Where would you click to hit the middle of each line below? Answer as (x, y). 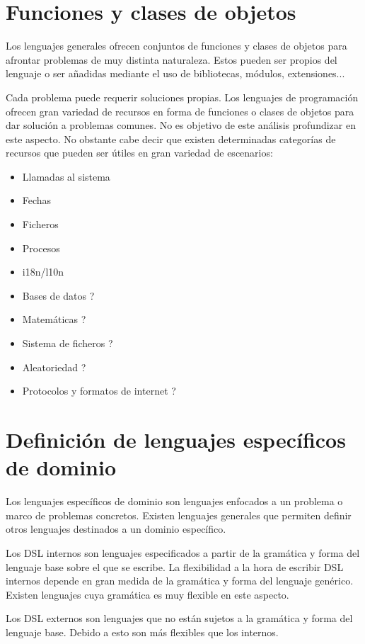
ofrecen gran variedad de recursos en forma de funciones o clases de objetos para (180, 111)
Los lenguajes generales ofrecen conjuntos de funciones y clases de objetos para (176, 46)
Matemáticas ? (54, 319)
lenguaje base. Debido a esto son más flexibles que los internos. (142, 632)
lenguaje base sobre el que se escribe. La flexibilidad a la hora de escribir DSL (175, 566)
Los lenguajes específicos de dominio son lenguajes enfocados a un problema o (174, 501)
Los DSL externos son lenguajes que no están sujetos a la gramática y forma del (179, 618)
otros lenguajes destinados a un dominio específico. (116, 529)
